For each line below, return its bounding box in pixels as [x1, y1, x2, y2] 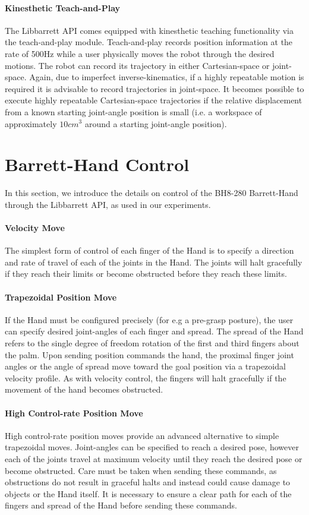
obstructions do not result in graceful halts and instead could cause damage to [5, 476, 291, 488]
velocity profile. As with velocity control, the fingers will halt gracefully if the [5, 371, 286, 384]
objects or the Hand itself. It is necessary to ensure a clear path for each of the [5, 487, 292, 500]
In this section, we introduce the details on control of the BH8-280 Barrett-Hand [5, 187, 298, 199]
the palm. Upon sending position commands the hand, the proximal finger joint [5, 348, 294, 361]
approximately [5, 117, 57, 129]
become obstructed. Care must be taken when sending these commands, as [5, 464, 277, 476]
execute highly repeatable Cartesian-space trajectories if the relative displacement [5, 94, 302, 106]
